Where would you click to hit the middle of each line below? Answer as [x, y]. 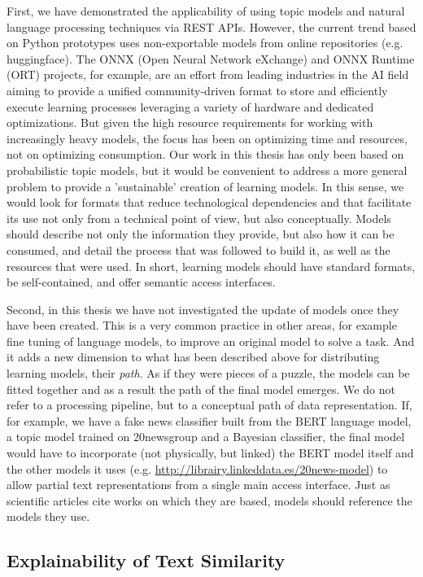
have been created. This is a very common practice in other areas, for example [202, 325]
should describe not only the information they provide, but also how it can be [201, 234]
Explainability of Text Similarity [146, 560]
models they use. [48, 516]
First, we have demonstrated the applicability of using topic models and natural [206, 11]
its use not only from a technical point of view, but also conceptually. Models [199, 218]
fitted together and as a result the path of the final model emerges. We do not [201, 389]
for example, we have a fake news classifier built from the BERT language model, [209, 420]
